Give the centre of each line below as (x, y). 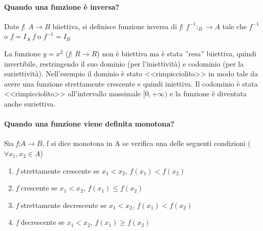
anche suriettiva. (30, 103)
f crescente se (37, 188)
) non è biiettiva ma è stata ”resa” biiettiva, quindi (177, 53)
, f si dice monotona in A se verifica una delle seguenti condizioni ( (146, 143)
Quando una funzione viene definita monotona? (89, 124)
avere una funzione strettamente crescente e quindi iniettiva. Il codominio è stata (131, 83)
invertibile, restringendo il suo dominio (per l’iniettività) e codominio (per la (124, 63)
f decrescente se (40, 222)
